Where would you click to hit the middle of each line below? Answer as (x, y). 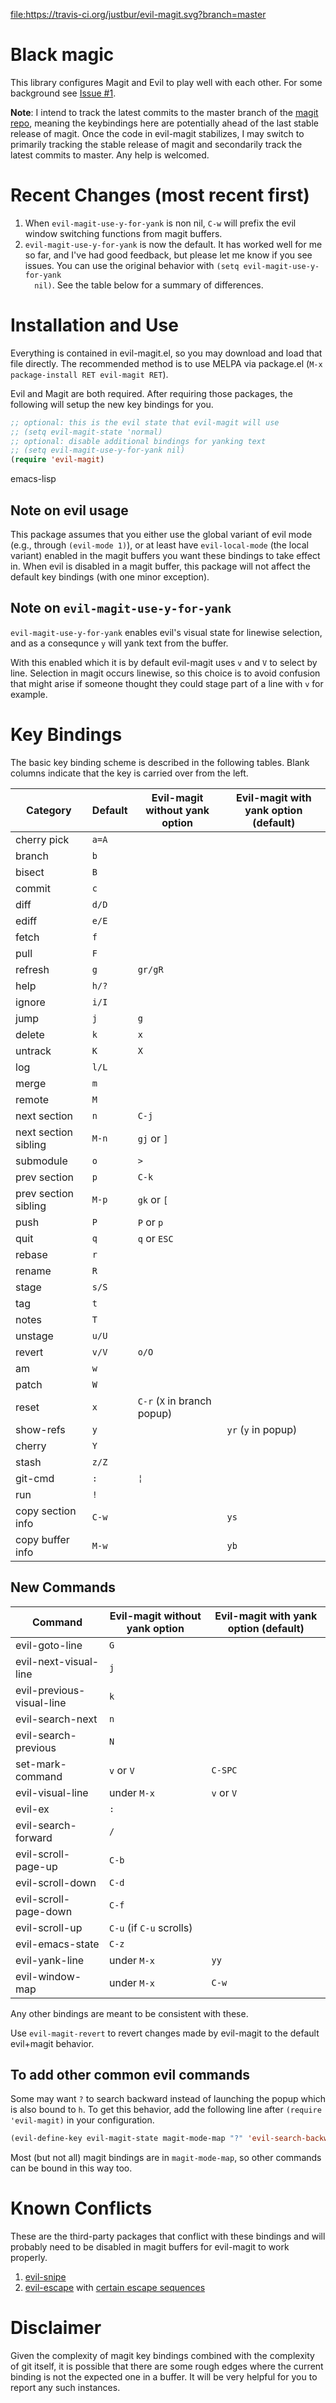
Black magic (62, 55)
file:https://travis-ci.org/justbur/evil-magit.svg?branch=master (138, 14)
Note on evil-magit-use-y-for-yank (121, 608)
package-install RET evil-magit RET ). (89, 374)
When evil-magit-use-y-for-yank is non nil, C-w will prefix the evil (160, 223)
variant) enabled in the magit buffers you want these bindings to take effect (165, 555)
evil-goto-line (49, 1645)
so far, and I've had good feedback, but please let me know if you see (168, 255)
